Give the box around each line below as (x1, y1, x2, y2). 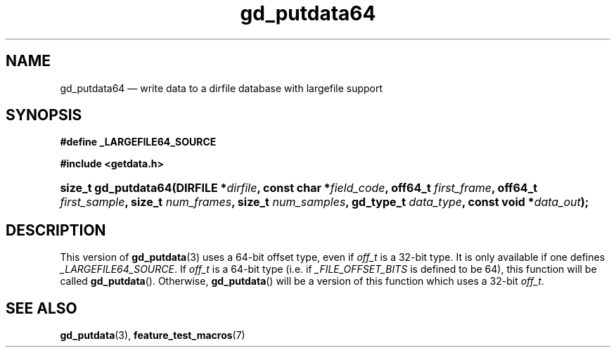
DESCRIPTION (6, 221, 106, 239)
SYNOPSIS (6, 106, 82, 124)
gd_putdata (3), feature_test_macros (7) (60, 329, 245, 342)
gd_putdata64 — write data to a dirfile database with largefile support (60, 82, 383, 94)
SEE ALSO (6, 299, 77, 317)
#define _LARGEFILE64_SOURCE (60, 136, 217, 148)
